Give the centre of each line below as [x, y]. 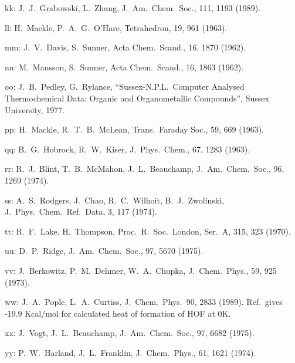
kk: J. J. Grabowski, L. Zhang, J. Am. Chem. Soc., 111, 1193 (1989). [133, 8]
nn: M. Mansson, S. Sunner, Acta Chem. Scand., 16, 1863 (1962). [124, 67]
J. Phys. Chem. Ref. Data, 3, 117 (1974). [81, 211]
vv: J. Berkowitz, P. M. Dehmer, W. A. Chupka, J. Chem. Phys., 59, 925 [141, 270]
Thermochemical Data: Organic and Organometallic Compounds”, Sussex [137, 98]
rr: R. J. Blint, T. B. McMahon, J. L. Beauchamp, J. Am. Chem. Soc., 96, [145, 169]
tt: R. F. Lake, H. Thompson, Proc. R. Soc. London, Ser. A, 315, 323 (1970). [148, 231]
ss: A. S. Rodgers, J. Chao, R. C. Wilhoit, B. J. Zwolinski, [114, 200]
